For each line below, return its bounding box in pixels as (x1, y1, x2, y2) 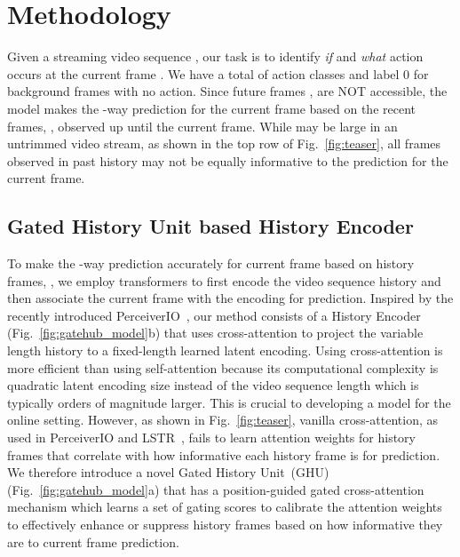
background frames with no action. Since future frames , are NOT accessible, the (7, 82, 448, 100)
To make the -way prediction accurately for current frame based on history (7, 254, 415, 273)
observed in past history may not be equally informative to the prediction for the (7, 151, 448, 170)
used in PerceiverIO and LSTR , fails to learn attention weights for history (7, 428, 416, 447)
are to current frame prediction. (7, 532, 179, 551)
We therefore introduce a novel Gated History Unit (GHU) (7, 463, 329, 481)
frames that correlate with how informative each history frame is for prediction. (7, 445, 440, 464)
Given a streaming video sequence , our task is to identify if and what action (7, 47, 424, 66)
